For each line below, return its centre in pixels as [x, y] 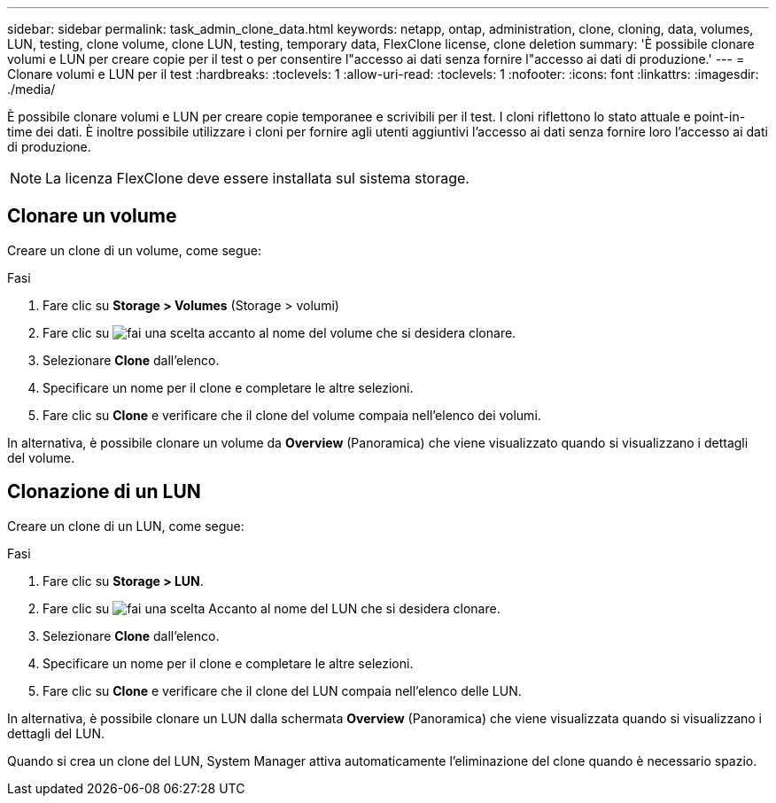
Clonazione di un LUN [104, 492]
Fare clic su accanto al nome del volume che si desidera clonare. [279, 332]
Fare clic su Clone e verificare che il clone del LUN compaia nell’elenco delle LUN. [282, 690]
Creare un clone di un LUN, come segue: [126, 526]
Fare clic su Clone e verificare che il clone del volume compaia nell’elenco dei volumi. [292, 415]
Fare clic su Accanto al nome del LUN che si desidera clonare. [272, 608]
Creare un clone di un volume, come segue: [135, 250]
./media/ [31, 89]
